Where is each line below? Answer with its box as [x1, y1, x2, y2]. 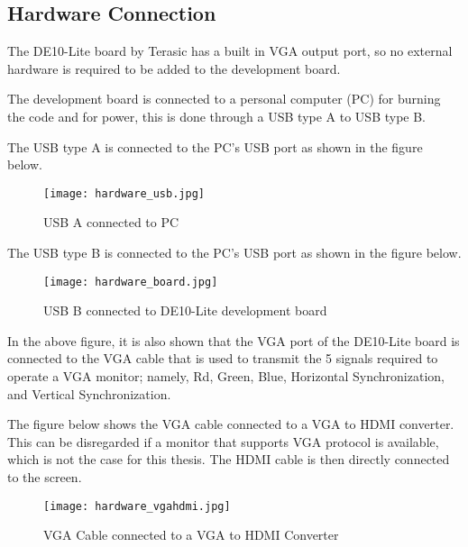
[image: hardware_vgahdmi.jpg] [43, 499, 231, 513]
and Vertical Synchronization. [7, 384, 171, 403]
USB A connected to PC [43, 213, 179, 232]
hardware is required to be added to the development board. [7, 59, 341, 77]
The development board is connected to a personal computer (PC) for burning [7, 89, 441, 108]
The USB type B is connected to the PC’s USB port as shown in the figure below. [7, 243, 462, 262]
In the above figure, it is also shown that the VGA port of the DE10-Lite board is [7, 331, 460, 350]
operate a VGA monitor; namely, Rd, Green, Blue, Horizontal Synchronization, [7, 367, 445, 386]
